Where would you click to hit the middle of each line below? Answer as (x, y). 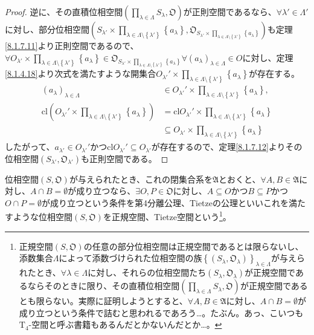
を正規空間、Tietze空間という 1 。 (167, 216)
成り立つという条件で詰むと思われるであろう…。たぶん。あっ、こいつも (161, 312)
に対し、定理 (268, 57)
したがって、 (30, 147)
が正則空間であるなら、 (230, 11)
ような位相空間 (43, 217)
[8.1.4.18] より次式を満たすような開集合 (81, 73)
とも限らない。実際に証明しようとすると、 (103, 301)
